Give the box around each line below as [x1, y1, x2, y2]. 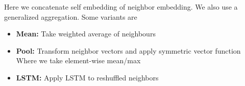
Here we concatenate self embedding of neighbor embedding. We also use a [4, 2, 238, 12]
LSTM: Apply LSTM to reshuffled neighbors [16, 72, 159, 82]
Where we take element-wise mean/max [16, 55, 141, 66]
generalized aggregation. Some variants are [4, 11, 137, 22]
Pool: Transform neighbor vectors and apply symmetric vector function [16, 45, 241, 56]
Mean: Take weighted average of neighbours [16, 28, 156, 39]
